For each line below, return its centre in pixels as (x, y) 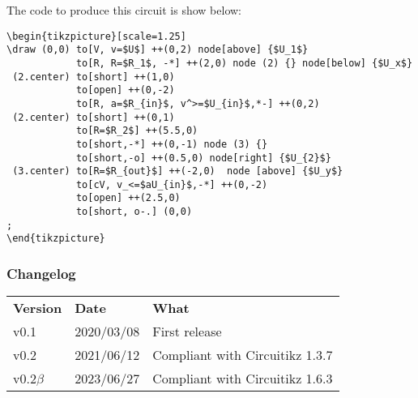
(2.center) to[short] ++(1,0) (94, 77)
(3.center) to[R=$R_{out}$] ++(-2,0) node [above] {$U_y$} (178, 171)
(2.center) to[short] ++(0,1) (94, 117)
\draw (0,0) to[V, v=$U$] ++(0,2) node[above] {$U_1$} (158, 50)
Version (38, 308)
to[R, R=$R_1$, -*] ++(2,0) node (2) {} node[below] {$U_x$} (244, 63)
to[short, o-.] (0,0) (134, 212)
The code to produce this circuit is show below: (124, 10)
